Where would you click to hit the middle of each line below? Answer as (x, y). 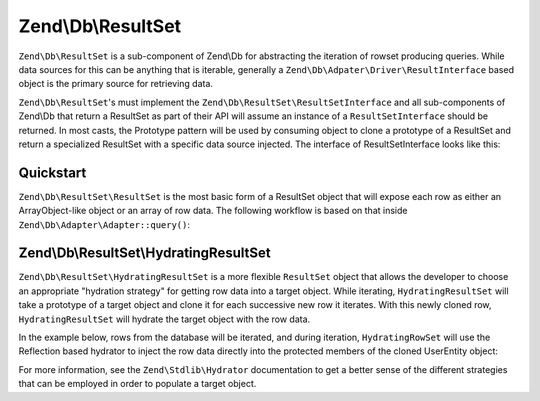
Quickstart (52, 172)
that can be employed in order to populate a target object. (137, 384)
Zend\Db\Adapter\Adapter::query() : (104, 224)
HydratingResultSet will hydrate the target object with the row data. (164, 319)
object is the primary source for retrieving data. (116, 84)
